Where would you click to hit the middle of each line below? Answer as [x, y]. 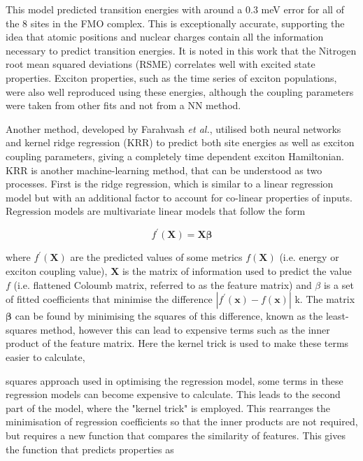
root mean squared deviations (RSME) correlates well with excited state [161, 64]
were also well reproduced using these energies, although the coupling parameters [180, 91]
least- [337, 316]
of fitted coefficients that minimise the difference [109, 299]
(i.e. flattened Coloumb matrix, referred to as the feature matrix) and [163, 284]
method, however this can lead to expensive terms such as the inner [185, 329]
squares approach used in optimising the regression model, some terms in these [175, 380]
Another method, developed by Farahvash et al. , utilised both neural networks [173, 128]
